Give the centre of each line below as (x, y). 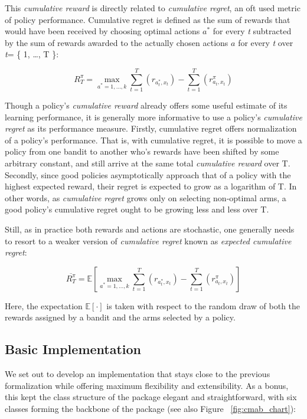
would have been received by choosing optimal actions (102, 31)
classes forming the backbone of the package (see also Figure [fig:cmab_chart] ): (151, 408)
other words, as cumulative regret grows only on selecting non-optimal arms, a (146, 197)
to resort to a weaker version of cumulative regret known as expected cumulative (148, 240)
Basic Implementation (73, 349)
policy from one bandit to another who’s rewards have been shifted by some (142, 151)
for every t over (266, 42)
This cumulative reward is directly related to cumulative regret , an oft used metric (153, 8)
